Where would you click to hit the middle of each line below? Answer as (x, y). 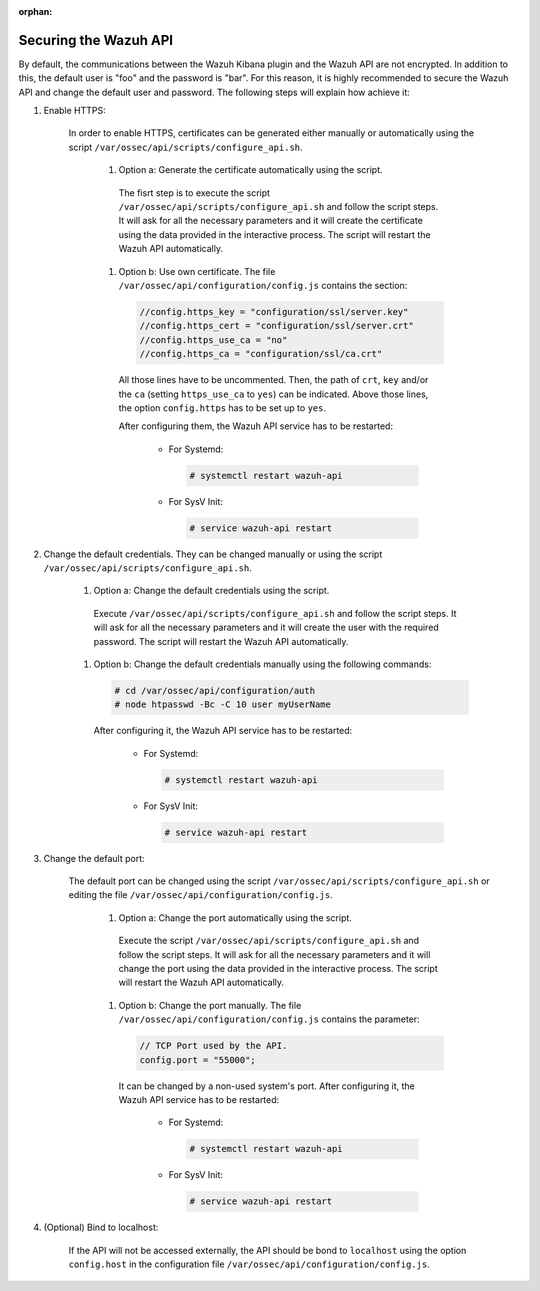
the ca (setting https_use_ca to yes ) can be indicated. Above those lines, (273, 394)
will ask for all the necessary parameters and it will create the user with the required (266, 627)
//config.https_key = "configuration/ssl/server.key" (274, 311)
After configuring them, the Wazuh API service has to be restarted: (256, 426)
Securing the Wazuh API (96, 40)
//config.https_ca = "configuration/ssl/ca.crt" (261, 354)
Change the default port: (94, 858)
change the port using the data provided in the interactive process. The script (278, 968)
